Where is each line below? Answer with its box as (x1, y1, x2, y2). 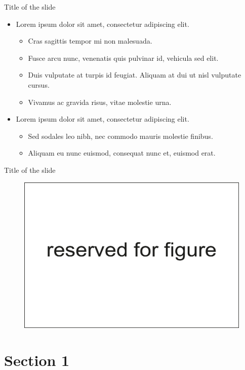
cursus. (28, 79, 50, 90)
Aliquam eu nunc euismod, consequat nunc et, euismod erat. (28, 147, 216, 158)
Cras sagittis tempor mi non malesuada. (28, 35, 152, 46)
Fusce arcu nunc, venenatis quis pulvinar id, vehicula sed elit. (28, 52, 219, 63)
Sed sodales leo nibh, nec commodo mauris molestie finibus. (28, 130, 213, 141)
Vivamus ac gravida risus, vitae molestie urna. (28, 96, 172, 107)
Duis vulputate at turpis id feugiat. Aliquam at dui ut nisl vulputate (28, 69, 241, 80)
